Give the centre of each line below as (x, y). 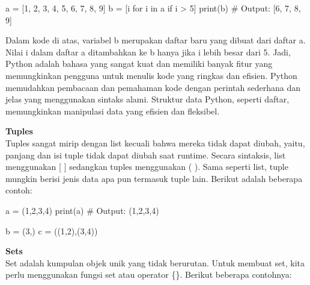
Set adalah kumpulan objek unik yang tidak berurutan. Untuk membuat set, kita (155, 262)
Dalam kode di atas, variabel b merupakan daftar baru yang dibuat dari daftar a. (156, 40)
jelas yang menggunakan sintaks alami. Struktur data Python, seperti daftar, (147, 99)
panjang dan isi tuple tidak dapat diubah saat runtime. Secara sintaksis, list (146, 155)
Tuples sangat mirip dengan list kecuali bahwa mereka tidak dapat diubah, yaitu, (155, 142)
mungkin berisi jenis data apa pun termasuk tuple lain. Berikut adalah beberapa (154, 178)
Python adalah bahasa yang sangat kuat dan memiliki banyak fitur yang (139, 64)
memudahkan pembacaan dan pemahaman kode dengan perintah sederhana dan (153, 87)
